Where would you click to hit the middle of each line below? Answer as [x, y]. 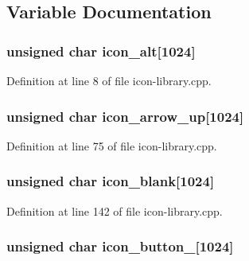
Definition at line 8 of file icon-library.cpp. [109, 80]
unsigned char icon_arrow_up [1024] [125, 116]
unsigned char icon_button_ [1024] [120, 246]
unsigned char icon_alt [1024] [101, 51]
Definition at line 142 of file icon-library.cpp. [115, 210]
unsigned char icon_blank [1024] [111, 181]
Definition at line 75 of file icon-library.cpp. [112, 145]
